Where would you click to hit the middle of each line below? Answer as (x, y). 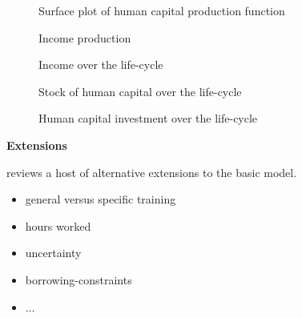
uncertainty (53, 253)
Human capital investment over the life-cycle (148, 118)
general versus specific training (101, 199)
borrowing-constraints (79, 279)
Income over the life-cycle (101, 64)
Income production (85, 37)
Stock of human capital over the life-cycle (140, 91)
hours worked (58, 225)
